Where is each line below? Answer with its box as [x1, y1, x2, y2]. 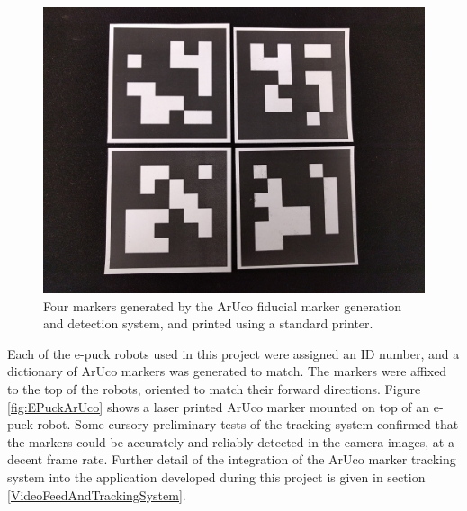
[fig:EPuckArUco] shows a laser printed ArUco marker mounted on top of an [7, 397, 430, 416]
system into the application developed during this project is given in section [7, 467, 426, 486]
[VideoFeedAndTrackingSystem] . [7, 485, 186, 504]
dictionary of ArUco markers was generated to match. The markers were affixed [7, 362, 447, 381]
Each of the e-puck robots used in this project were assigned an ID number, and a [7, 344, 460, 363]
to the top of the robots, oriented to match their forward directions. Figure [7, 379, 421, 398]
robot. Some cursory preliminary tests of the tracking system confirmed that [37, 415, 459, 434]
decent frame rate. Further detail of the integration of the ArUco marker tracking [7, 450, 456, 469]
